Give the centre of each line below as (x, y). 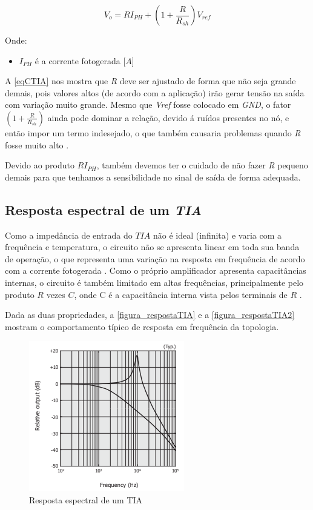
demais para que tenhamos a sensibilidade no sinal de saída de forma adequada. (153, 177)
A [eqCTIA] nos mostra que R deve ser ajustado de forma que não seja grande (150, 81)
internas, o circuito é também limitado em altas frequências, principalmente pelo (154, 282)
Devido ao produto (40, 165)
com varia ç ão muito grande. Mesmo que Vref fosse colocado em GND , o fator (148, 104)
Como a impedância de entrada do (69, 235)
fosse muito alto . (37, 144)
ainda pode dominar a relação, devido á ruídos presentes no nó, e (168, 117)
